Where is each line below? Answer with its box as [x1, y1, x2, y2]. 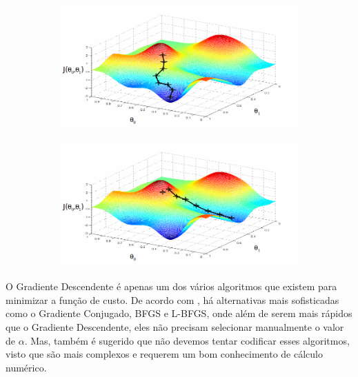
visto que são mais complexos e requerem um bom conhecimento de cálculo [6, 347, 323, 361]
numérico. [6, 360, 47, 374]
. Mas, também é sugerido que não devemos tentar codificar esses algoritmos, [24, 333, 350, 347]
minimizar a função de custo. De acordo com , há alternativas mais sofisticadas [6, 292, 339, 307]
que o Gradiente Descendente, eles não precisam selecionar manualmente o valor [6, 320, 344, 334]
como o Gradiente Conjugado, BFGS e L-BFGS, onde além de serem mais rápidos [6, 306, 352, 320]
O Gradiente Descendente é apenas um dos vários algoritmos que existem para [6, 279, 337, 294]
